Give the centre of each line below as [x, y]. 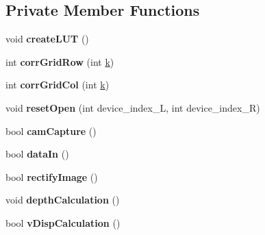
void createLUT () [47, 39]
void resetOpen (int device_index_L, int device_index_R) [133, 107]
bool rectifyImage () [52, 176]
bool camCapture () [51, 131]
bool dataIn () [37, 154]
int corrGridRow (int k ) [60, 61]
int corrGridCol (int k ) [58, 85]
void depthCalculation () [63, 200]
